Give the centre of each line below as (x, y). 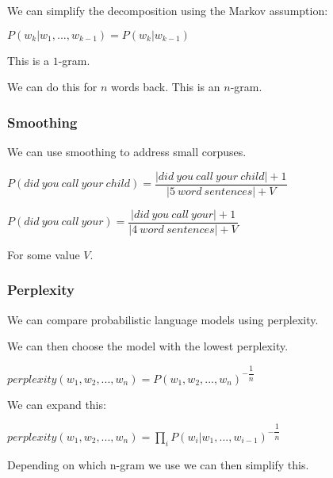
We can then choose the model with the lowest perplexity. (148, 346)
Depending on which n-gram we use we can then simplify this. (158, 464)
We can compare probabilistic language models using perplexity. (163, 319)
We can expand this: (57, 404)
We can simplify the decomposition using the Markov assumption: (168, 10)
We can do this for (52, 87)
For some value (44, 254)
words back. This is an (166, 87)
